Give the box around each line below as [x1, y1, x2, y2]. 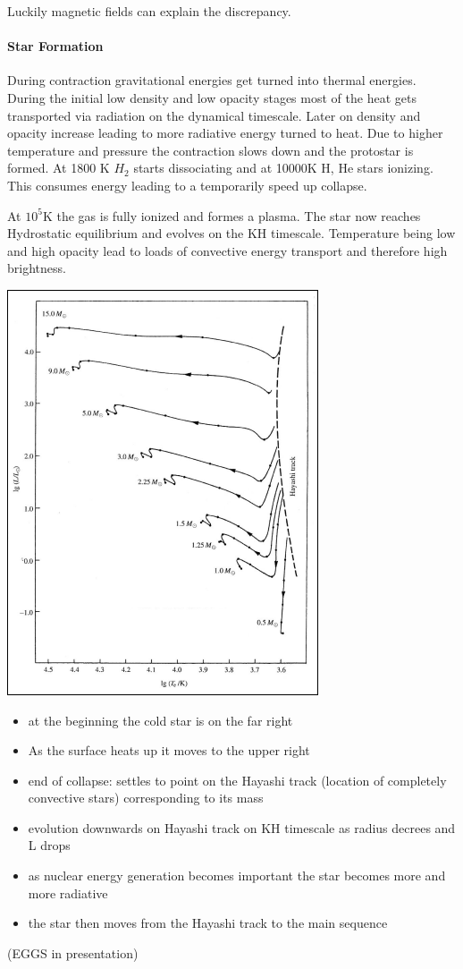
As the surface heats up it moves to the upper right [28, 741, 310, 760]
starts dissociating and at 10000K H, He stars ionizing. [133, 158, 434, 177]
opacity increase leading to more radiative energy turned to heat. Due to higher [7, 123, 443, 142]
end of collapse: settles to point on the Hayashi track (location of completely [28, 770, 447, 789]
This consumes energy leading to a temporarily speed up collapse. [7, 175, 367, 194]
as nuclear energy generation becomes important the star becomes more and [28, 866, 446, 885]
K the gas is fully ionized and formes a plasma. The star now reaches [42, 206, 421, 225]
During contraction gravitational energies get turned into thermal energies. [7, 71, 417, 89]
